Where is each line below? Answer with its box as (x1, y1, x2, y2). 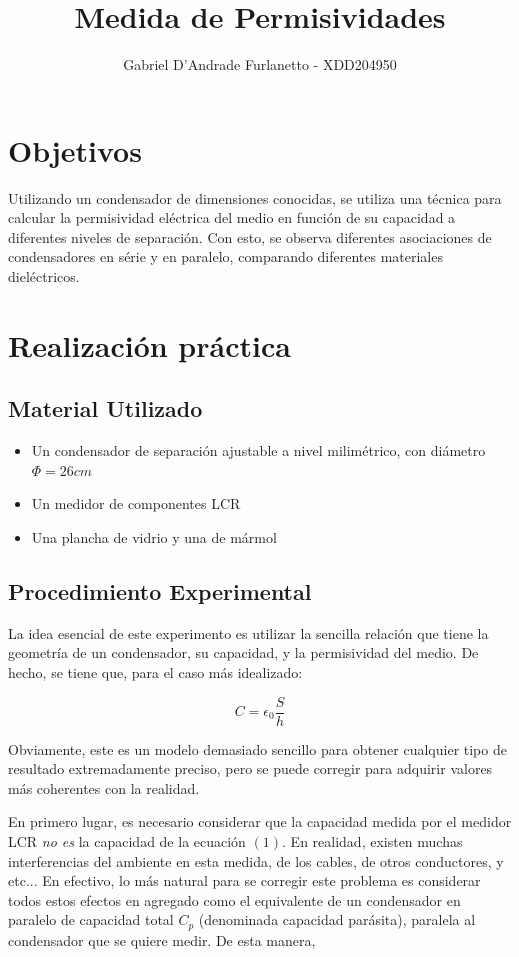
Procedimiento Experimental (8, 575, 312, 606)
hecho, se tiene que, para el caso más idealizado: (8, 661, 303, 682)
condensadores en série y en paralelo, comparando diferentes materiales (8, 246, 443, 267)
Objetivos (8, 129, 142, 170)
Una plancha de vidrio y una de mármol (31, 526, 277, 547)
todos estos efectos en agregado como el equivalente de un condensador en (8, 889, 461, 910)
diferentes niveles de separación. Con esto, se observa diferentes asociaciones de (8, 226, 492, 247)
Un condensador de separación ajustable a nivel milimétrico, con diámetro (31, 440, 486, 461)
